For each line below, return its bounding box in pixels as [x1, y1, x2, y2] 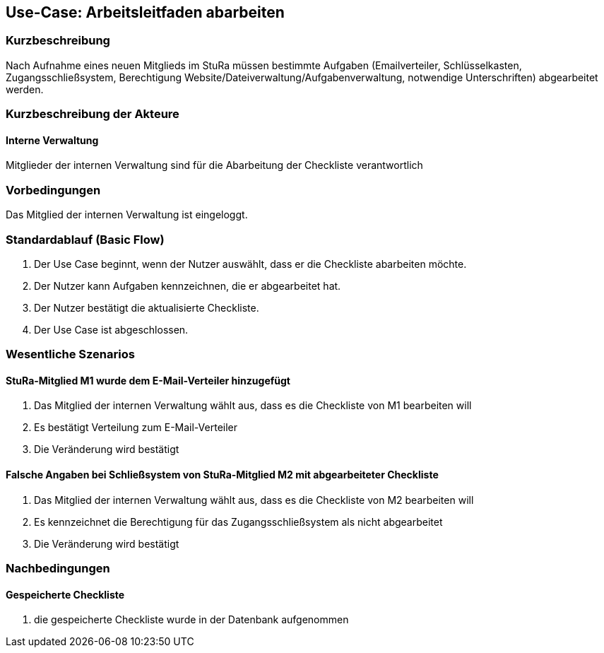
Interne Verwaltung [6, 134, 99, 146]
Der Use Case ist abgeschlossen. [34, 323, 189, 336]
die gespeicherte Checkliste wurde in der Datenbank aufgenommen [34, 613, 349, 626]
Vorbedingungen [6, 182, 101, 197]
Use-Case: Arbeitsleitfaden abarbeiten [6, 4, 285, 21]
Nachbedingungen [6, 561, 110, 576]
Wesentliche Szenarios [6, 347, 135, 362]
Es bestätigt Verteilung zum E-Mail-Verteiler [34, 421, 238, 434]
